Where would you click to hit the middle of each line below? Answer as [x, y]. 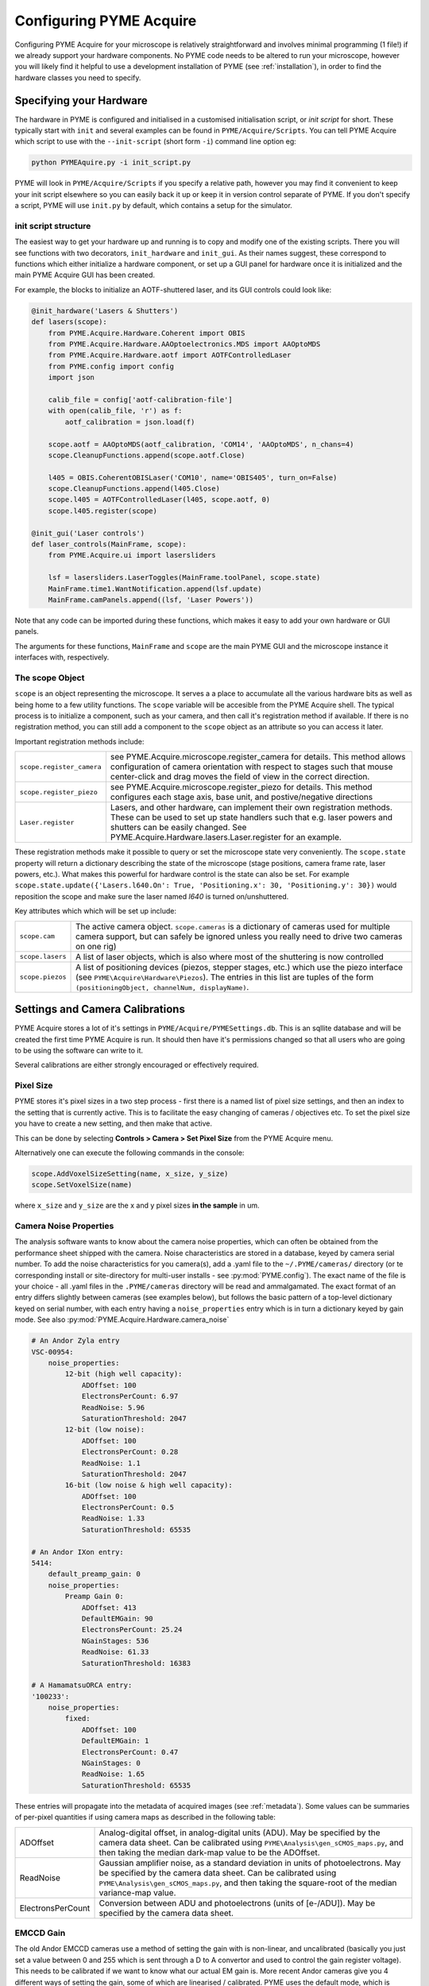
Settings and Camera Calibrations [100, 1009]
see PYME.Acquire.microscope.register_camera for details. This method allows [258, 757]
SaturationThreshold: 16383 [136, 1663]
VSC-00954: [52, 1352]
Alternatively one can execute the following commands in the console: [129, 1153]
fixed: [77, 1719]
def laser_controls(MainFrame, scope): [109, 545]
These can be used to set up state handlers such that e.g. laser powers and [251, 817]
